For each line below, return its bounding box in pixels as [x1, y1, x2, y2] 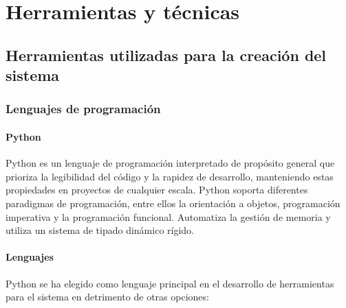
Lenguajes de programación [6, 100, 161, 117]
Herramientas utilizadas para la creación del [6, 44, 327, 65]
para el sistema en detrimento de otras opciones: [6, 289, 209, 304]
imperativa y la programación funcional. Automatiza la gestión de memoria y [6, 209, 331, 224]
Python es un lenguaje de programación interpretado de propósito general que [6, 156, 335, 170]
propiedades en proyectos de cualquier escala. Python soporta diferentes [6, 182, 308, 197]
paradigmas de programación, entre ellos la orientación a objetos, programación [6, 196, 340, 210]
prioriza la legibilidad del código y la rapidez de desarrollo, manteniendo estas [6, 169, 334, 183]
